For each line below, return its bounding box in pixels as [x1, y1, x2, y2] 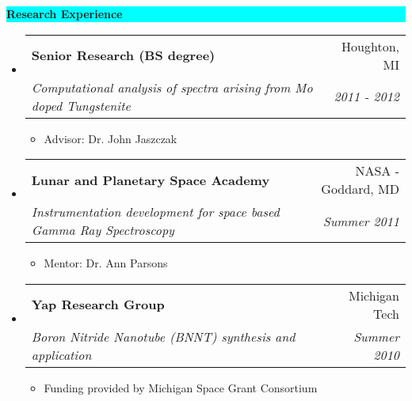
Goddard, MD [321, 180, 399, 199]
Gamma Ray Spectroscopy [31, 221, 174, 240]
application [31, 345, 92, 364]
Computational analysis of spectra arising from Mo [31, 78, 313, 96]
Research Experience [6, 6, 123, 21]
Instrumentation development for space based [31, 202, 280, 221]
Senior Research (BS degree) [31, 46, 216, 65]
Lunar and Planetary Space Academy [31, 170, 270, 189]
